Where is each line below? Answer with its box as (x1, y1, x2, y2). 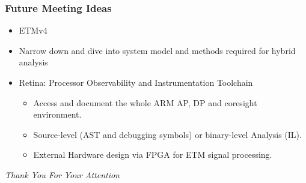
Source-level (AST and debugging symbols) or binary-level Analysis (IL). (33, 128, 302, 140)
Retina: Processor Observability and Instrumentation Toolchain (19, 76, 253, 88)
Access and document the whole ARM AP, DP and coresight (33, 96, 257, 109)
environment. (33, 108, 82, 121)
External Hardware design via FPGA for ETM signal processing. (33, 148, 272, 161)
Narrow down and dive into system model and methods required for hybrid (19, 44, 296, 56)
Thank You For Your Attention (5, 168, 120, 181)
